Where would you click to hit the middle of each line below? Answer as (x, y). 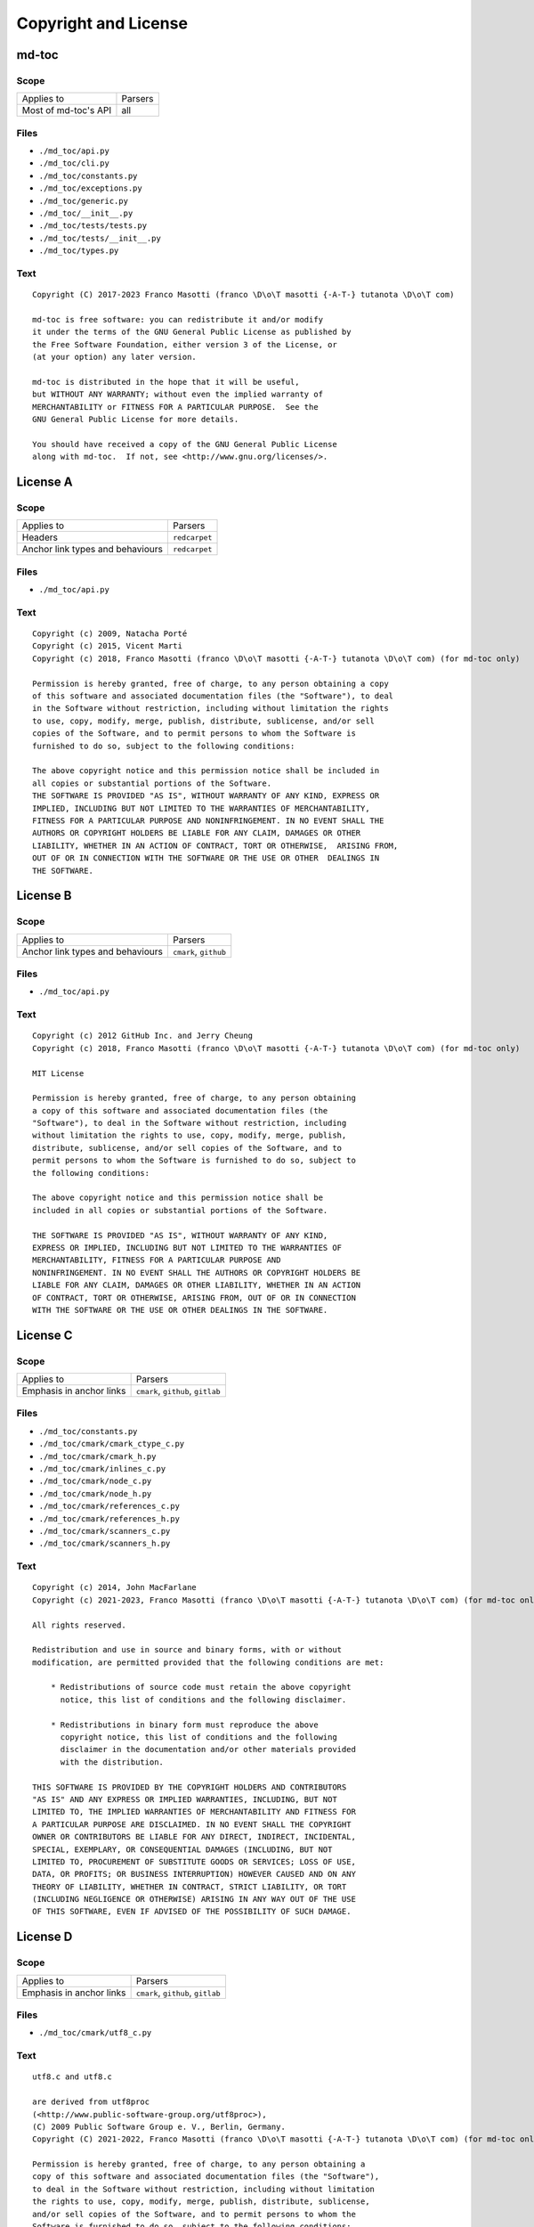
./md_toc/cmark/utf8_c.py (95, 2033)
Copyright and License (102, 23)
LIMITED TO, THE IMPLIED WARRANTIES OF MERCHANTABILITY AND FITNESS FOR (194, 1812)
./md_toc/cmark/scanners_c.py (105, 1531)
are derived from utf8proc (91, 2102)
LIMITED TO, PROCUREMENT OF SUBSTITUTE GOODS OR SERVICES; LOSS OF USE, (194, 1861)
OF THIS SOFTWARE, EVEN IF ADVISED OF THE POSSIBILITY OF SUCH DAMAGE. (192, 1912)
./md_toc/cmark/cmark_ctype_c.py (112, 1444)
